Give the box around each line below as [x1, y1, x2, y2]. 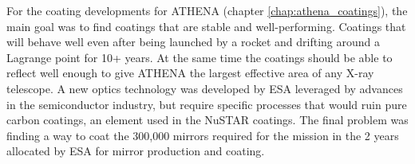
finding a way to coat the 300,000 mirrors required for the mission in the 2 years [6, 127, 399, 143]
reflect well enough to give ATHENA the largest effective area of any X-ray [6, 64, 374, 81]
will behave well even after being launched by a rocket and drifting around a [6, 33, 381, 50]
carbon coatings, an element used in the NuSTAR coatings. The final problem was [6, 111, 409, 128]
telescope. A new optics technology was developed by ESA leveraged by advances [6, 80, 403, 96]
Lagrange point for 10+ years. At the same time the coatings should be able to [6, 49, 393, 65]
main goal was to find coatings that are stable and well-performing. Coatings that [6, 18, 406, 34]
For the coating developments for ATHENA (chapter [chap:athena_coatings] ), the [6, 2, 408, 18]
